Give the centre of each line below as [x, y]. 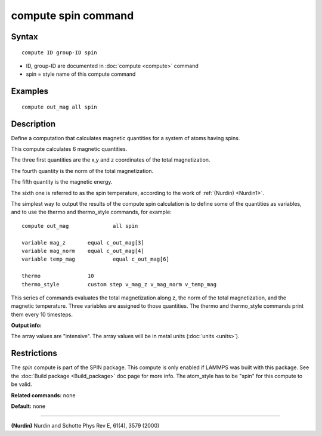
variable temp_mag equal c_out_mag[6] [96, 259]
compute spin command [72, 16]
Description [33, 124]
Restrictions [34, 353]
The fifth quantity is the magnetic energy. [62, 182]
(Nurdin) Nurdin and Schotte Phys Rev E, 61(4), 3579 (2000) [85, 426]
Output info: [26, 326]
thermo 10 [58, 276]
